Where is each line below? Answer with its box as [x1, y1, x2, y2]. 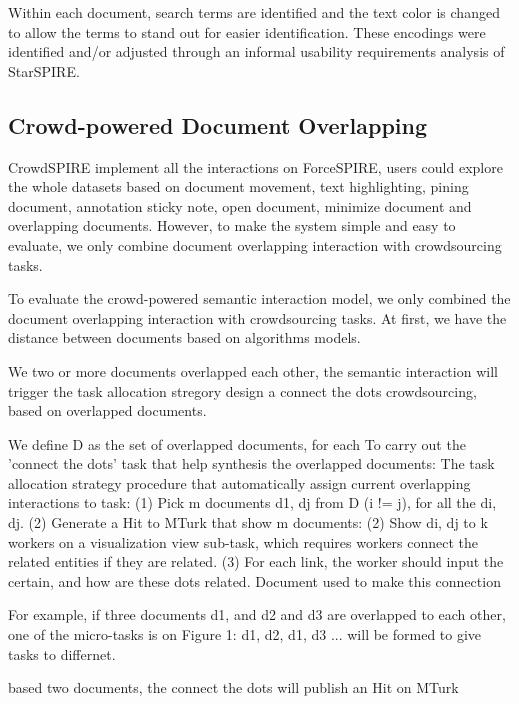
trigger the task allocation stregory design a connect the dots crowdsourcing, [8, 380, 477, 401]
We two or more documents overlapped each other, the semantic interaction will [8, 360, 498, 381]
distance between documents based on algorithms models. [8, 327, 361, 348]
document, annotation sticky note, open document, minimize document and [8, 195, 472, 216]
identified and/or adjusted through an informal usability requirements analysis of [8, 41, 505, 62]
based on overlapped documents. [8, 400, 207, 421]
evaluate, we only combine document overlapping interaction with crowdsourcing [8, 234, 502, 255]
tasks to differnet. [8, 643, 116, 664]
